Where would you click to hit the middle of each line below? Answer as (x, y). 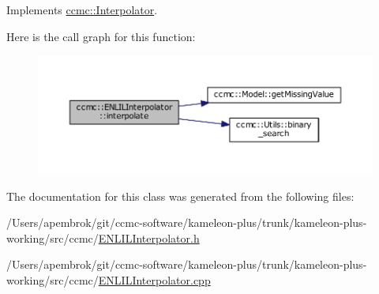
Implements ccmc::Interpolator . (82, 9)
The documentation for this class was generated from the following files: (180, 196)
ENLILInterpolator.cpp (154, 280)
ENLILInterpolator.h (149, 237)
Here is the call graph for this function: (101, 36)
